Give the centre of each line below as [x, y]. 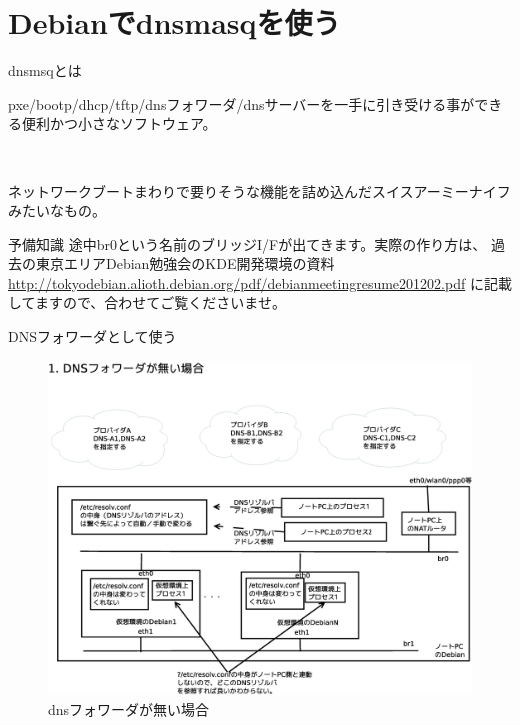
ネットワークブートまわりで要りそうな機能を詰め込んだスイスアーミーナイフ [259, 190]
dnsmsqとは [45, 70]
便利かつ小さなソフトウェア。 [119, 123]
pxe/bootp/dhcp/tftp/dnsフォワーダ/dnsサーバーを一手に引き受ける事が [241, 103]
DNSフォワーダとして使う [92, 336]
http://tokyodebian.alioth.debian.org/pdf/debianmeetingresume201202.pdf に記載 [260, 282]
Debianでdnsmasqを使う [174, 22]
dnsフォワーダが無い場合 [129, 708]
